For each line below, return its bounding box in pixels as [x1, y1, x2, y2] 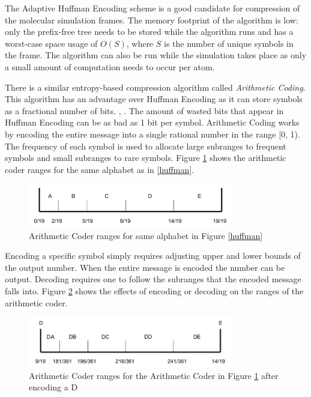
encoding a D [29, 381, 78, 393]
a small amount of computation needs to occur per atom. [5, 60, 215, 73]
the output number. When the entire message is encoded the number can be [5, 261, 285, 273]
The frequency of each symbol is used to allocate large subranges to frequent [5, 139, 286, 152]
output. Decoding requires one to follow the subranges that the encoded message [5, 273, 301, 285]
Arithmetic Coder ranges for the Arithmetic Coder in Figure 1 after [29, 369, 279, 381]
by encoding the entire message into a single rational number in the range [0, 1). [5, 127, 300, 140]
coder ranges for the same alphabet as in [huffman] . [5, 163, 194, 175]
